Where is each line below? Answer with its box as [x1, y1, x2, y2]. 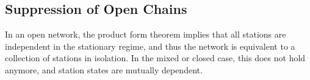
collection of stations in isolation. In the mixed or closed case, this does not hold [5, 52, 306, 64]
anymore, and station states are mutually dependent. [5, 63, 203, 76]
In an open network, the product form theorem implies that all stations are [5, 28, 286, 41]
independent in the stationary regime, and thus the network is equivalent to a [5, 39, 295, 52]
